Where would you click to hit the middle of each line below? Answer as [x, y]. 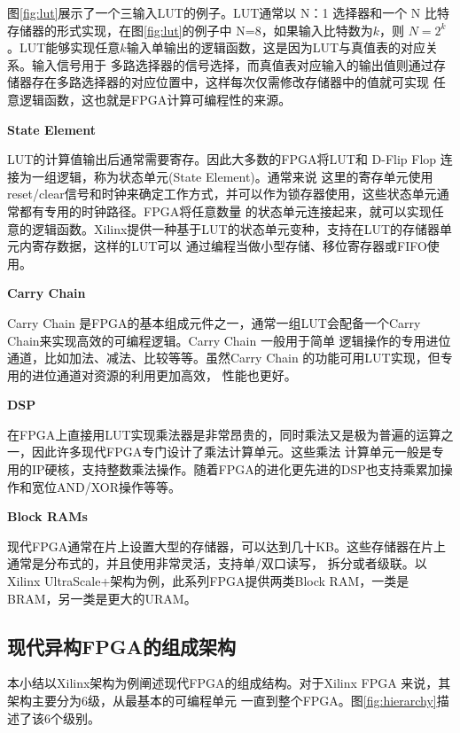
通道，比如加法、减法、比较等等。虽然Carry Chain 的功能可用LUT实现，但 [224, 358]
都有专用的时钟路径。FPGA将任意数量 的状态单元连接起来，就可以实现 [225, 211]
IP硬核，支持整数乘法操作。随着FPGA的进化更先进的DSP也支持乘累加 [236, 469]
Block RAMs [47, 516]
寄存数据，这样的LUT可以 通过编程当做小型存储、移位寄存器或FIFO [229, 246]
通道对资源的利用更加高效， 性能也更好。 [176, 374]
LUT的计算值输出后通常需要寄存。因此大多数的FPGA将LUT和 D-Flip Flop [222, 159]
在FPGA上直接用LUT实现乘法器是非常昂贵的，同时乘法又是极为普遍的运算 [224, 434]
